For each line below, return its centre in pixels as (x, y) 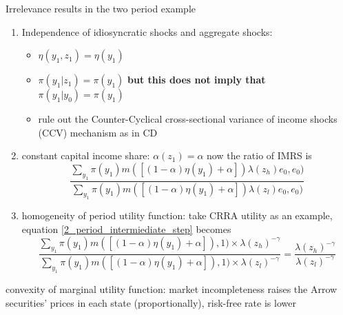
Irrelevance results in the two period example (101, 8)
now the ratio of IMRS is (259, 155)
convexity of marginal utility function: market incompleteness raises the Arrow (171, 288)
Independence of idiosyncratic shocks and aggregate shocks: (147, 31)
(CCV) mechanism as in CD (98, 132)
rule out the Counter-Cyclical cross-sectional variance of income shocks (188, 119)
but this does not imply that (197, 80)
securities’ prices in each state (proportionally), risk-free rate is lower (151, 302)
